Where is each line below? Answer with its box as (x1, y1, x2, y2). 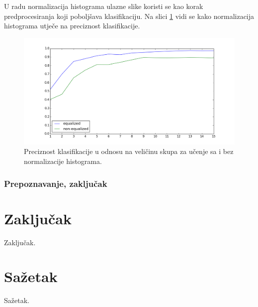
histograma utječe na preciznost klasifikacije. (4, 20, 140, 31)
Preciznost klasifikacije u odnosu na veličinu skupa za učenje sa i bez (24, 146, 234, 156)
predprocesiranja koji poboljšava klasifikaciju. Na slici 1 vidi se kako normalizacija (4, 10, 255, 21)
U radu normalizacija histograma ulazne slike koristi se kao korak (4, 1, 203, 11)
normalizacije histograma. (24, 156, 102, 166)
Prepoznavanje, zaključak (4, 177, 107, 189)
